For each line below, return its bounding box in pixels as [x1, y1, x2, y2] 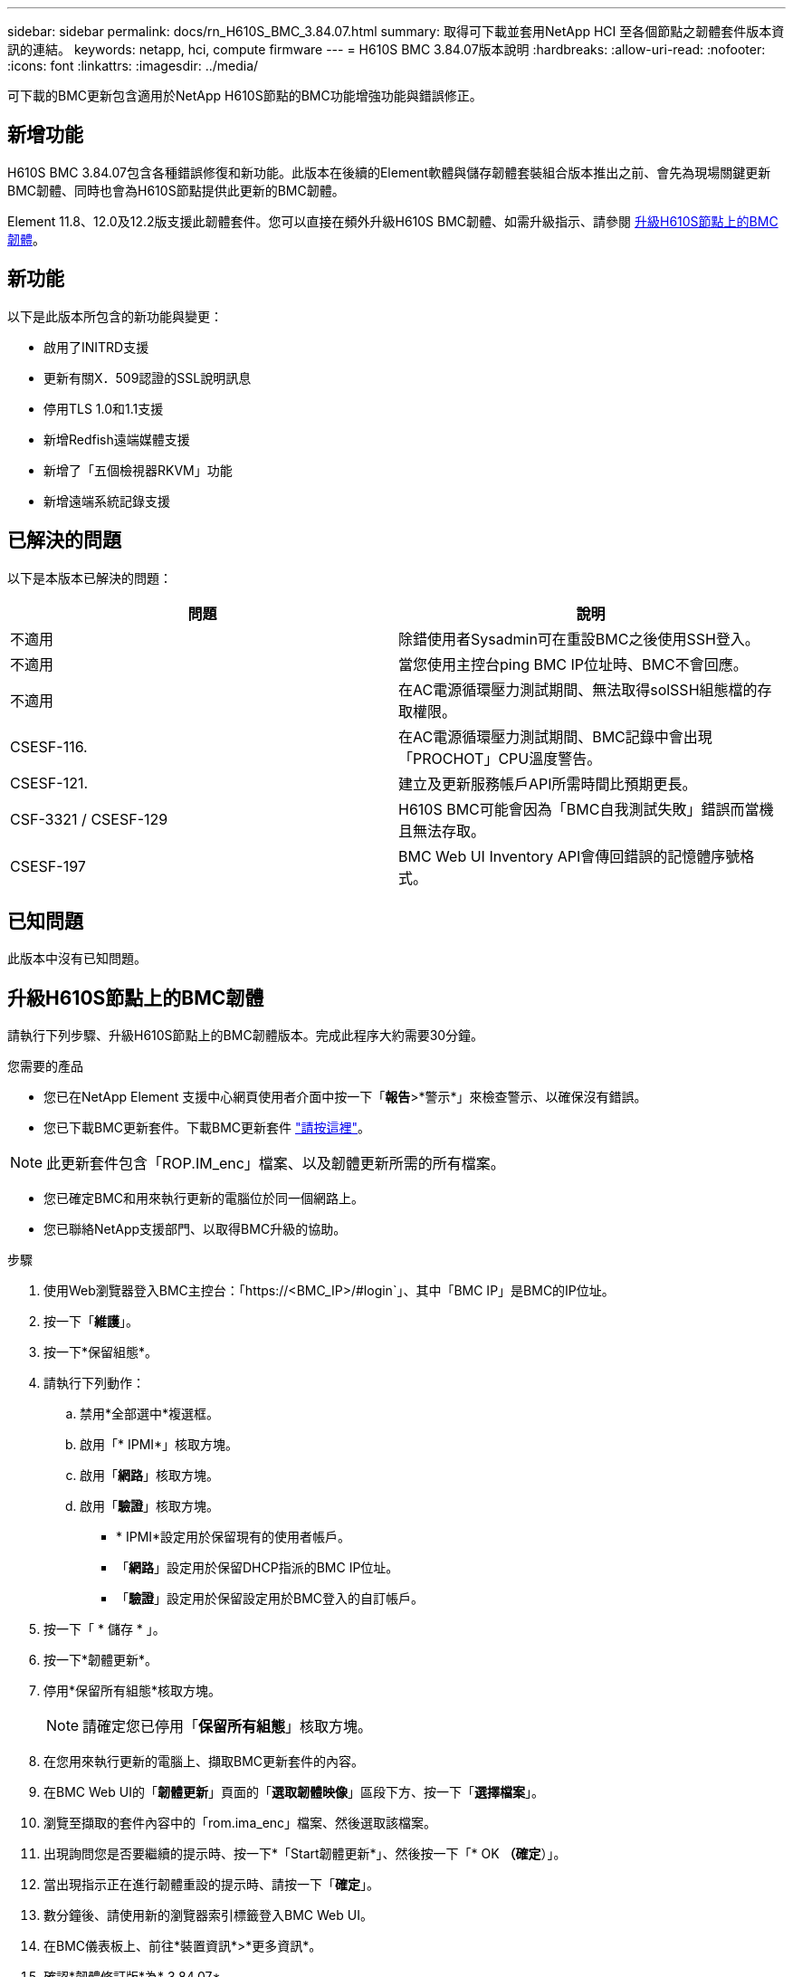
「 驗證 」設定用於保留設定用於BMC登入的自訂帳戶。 [116, 1590, 425, 1607]
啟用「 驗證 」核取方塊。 [80, 1498, 219, 1514]
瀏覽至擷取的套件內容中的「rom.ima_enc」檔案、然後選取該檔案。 [43, 1815, 437, 1831]
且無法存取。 [398, 821, 486, 840]
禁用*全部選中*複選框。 [80, 1406, 220, 1422]
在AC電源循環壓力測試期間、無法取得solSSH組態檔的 [398, 680, 758, 699]
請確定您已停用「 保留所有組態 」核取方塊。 [82, 1717, 373, 1736]
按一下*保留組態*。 [43, 1344, 158, 1361]
